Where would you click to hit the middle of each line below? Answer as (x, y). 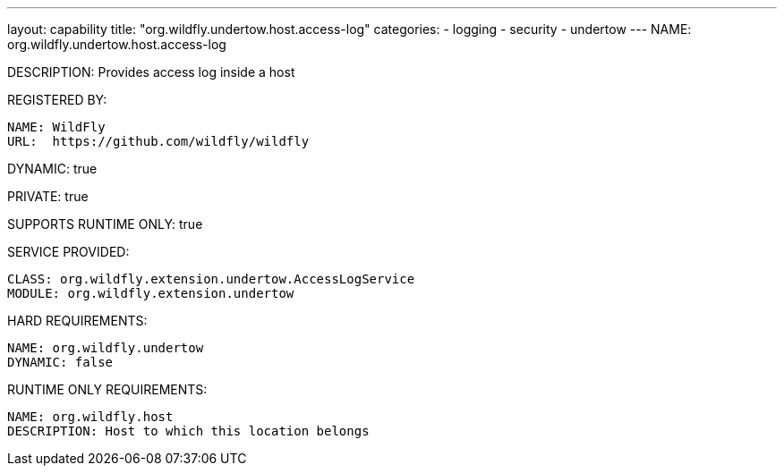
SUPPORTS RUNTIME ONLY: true (105, 224)
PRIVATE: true (48, 196)
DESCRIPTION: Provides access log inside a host (151, 72)
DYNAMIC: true (52, 169)
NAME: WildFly (56, 127)
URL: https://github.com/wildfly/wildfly (158, 141)
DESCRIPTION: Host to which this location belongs (188, 431)
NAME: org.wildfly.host (90, 417)
